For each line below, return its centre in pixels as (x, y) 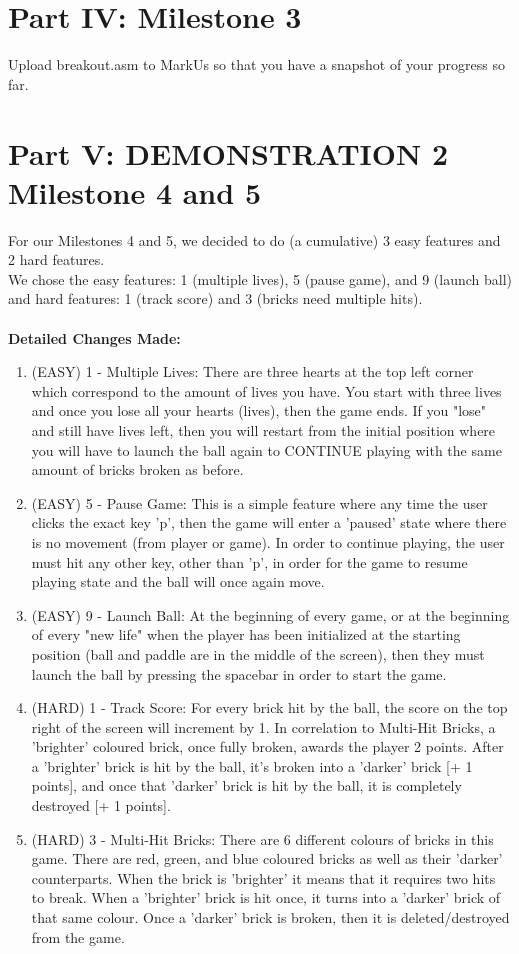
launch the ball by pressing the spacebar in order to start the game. (239, 673)
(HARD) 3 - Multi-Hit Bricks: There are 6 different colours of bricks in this (262, 838)
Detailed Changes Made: (94, 337)
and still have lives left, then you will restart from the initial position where (263, 429)
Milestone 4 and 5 (134, 191)
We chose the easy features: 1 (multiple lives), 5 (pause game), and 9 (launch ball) (260, 278)
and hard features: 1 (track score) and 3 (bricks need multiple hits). (215, 298)
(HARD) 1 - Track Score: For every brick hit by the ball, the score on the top (269, 707)
